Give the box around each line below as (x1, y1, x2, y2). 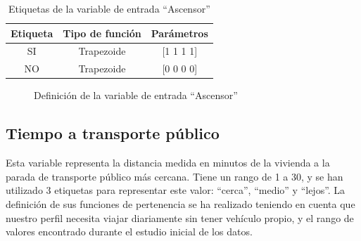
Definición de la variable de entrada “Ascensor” (34, 88, 238, 103)
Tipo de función (63, 25, 141, 40)
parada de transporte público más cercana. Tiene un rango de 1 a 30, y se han (6, 169, 343, 183)
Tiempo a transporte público (6, 122, 220, 144)
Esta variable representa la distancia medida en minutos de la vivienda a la (6, 155, 330, 170)
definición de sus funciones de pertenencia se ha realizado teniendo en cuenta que (6, 196, 355, 211)
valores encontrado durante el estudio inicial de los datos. (6, 224, 253, 239)
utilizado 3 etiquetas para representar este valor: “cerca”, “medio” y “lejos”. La (6, 183, 346, 197)
